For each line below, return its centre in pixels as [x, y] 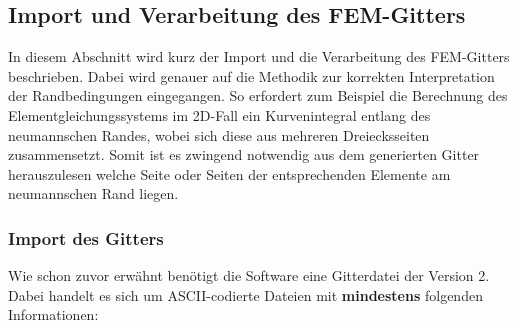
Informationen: [53, 314]
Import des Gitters [86, 237]
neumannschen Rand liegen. [93, 193]
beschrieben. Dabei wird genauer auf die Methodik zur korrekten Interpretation [251, 75]
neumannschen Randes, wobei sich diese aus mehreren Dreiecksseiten [219, 134]
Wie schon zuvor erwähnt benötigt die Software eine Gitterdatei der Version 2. [249, 275]
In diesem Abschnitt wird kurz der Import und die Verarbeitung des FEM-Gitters [259, 56]
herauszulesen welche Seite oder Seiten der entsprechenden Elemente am [229, 173]
